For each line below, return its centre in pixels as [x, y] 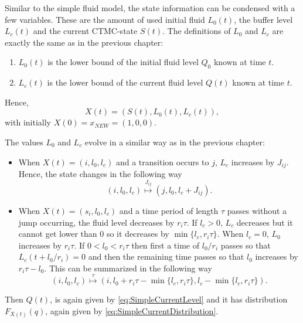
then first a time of [166, 245]
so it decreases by [138, 234]
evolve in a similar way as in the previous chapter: [175, 142]
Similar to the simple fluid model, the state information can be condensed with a [150, 8]
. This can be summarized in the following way [128, 268]
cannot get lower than [58, 234]
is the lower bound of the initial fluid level [123, 62]
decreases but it [265, 222]
